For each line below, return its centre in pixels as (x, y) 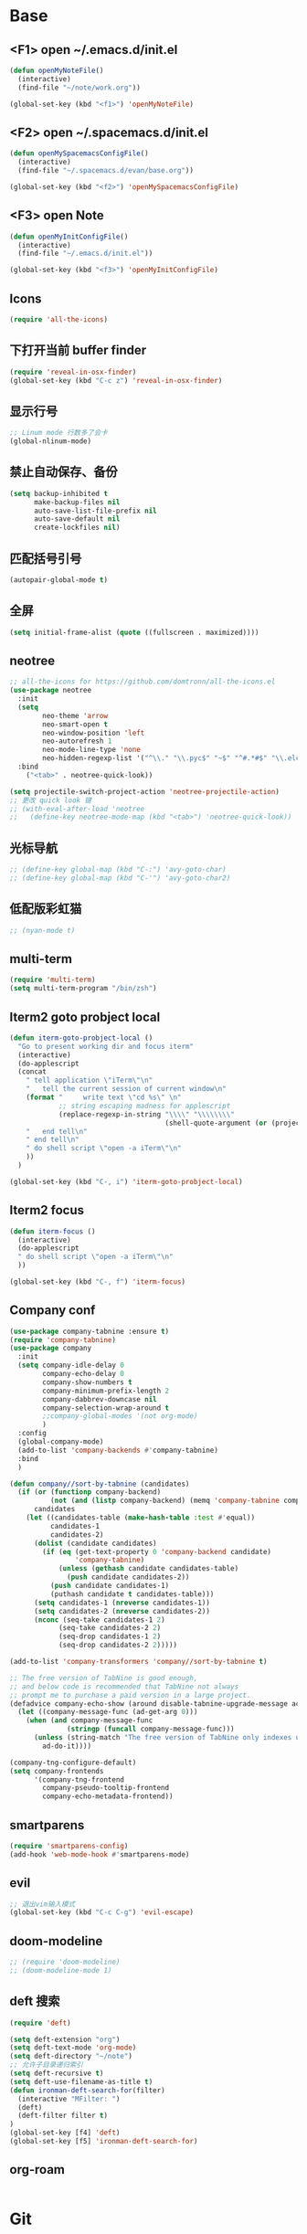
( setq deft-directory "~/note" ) (71, 2057)
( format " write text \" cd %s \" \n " (104, 1097)
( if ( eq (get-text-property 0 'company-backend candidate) (157, 1551)
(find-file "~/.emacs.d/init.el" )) (85, 254)
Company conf (53, 1311)
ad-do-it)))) (67, 1746)
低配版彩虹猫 (46, 909)
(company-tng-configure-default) (73, 1763)
